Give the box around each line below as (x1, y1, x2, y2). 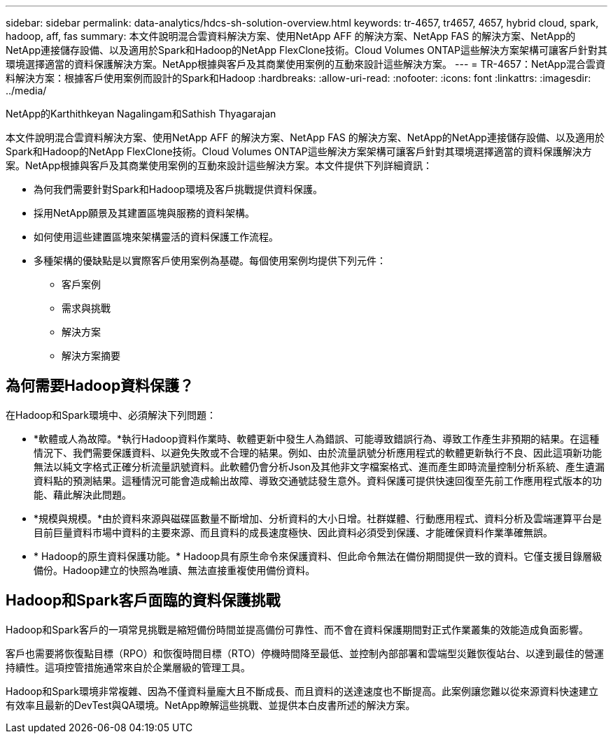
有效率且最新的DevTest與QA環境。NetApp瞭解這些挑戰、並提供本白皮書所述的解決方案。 (6, 698, 416, 711)
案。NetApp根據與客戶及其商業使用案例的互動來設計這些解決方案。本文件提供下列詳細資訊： (6, 159, 433, 171)
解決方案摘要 (62, 350, 120, 361)
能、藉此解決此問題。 (34, 488, 132, 501)
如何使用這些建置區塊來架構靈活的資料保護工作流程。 (34, 231, 279, 243)
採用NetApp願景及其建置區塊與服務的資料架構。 (34, 207, 255, 219)
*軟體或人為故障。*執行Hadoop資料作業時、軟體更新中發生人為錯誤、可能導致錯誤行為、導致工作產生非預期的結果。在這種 (34, 432, 600, 445)
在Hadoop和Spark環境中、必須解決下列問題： (6, 408, 216, 421)
